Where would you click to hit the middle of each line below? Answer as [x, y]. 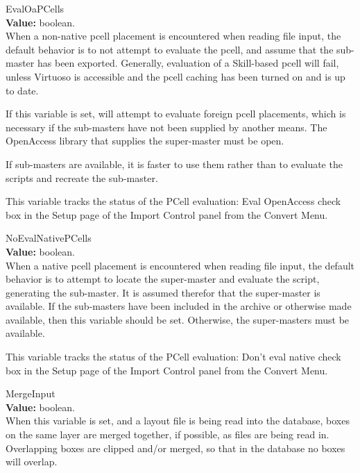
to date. [22, 90]
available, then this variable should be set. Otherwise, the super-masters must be [178, 319]
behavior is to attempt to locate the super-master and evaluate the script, [163, 279]
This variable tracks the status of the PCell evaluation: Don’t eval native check [173, 357]
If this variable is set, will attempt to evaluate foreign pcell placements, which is [176, 114]
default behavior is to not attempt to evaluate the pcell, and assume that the [170, 49]
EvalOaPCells [35, 8]
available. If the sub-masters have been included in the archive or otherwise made [179, 306]
